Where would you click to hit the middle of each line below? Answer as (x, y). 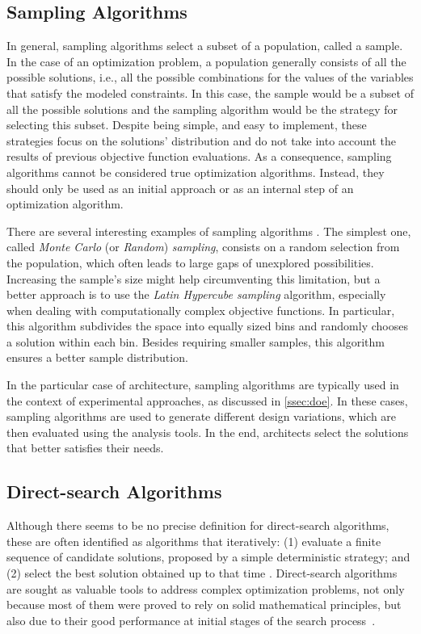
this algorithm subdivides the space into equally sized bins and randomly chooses (207, 326)
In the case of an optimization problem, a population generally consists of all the (206, 61)
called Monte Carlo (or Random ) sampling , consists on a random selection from (203, 247)
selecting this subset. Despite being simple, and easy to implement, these (187, 125)
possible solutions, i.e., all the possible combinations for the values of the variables (210, 77)
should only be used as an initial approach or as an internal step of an (180, 188)
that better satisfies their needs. (85, 448)
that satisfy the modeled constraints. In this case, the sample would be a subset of (210, 92)
